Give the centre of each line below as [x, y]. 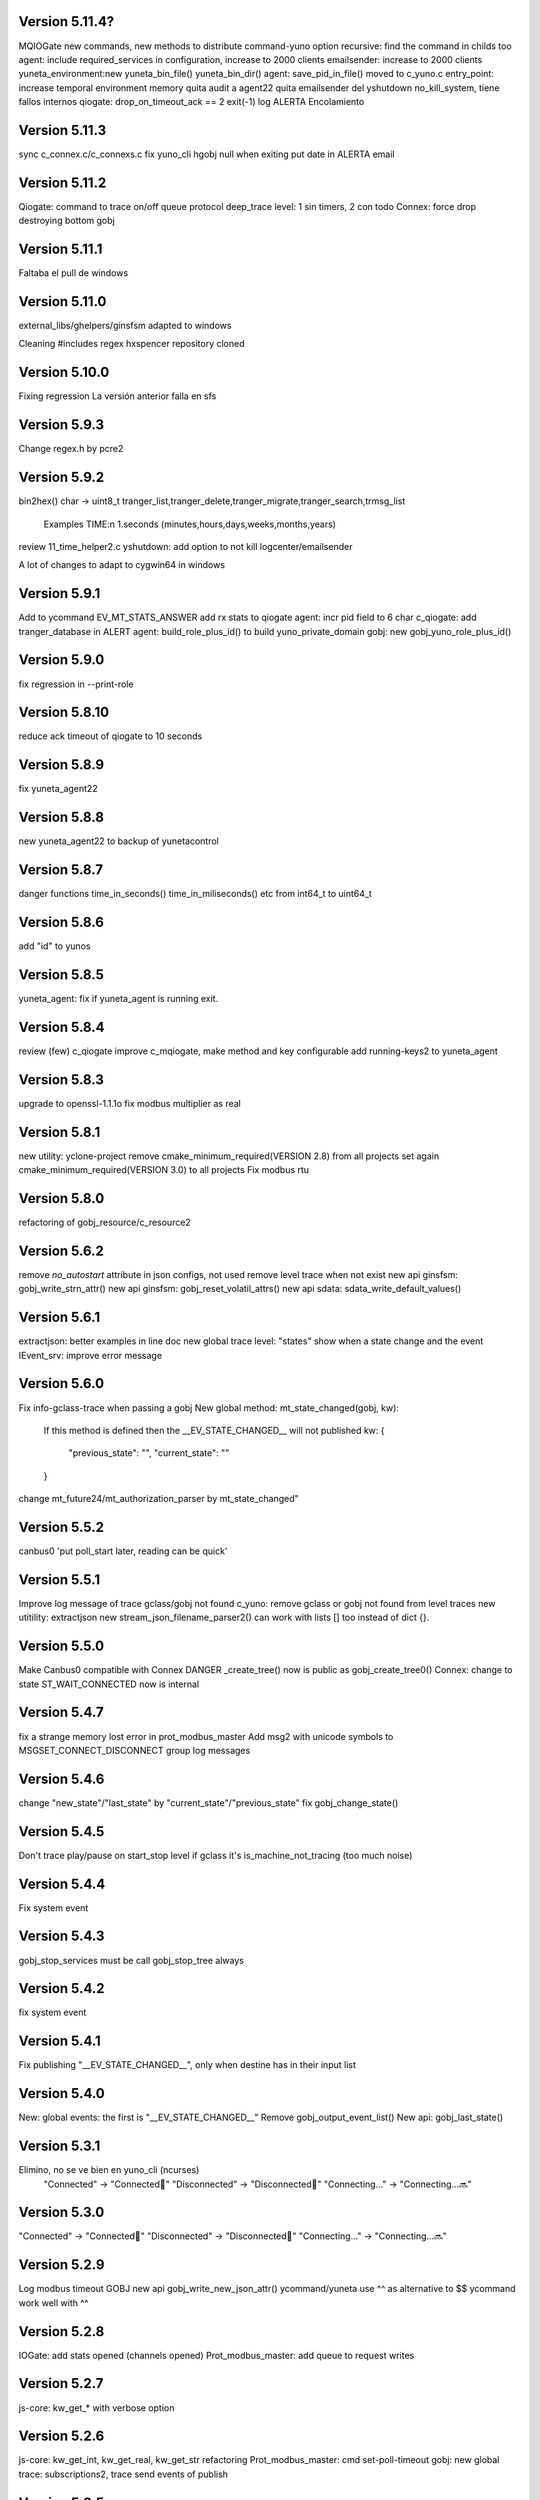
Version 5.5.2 [61, 1526]
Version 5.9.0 [61, 660]
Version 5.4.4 [62, 1883]
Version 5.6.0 [61, 1383]
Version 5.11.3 [62, 130]
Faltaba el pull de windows [73, 273]
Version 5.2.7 [61, 2383]
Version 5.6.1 [59, 1317]
